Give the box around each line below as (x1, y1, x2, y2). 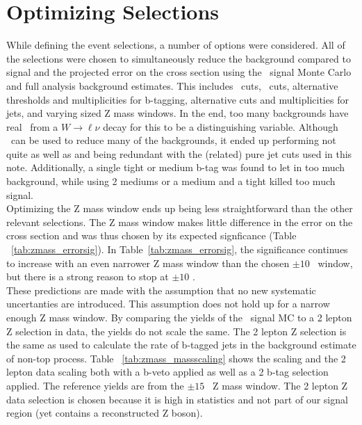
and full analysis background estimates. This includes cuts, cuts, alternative (6, 78, 338, 93)
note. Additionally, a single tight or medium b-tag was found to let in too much (6, 160, 345, 175)
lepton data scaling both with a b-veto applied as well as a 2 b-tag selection (6, 364, 329, 379)
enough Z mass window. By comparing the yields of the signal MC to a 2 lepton (6, 310, 352, 324)
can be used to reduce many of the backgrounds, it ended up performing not (10, 133, 336, 147)
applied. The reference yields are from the (6, 378, 184, 392)
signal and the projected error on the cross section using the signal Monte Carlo (6, 65, 352, 79)
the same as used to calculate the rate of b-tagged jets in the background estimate (6, 337, 356, 352)
